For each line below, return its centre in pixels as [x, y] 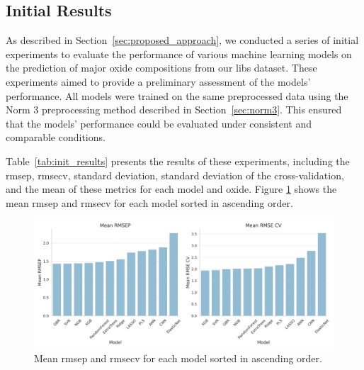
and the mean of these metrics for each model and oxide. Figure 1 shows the [171, 189]
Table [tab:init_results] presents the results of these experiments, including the [178, 161]
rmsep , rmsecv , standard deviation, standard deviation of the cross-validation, [175, 175]
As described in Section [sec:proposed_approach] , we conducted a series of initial [182, 40]
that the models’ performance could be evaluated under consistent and [159, 123]
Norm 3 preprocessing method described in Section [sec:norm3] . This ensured [174, 110]
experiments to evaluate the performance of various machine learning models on [179, 54]
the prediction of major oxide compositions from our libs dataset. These [161, 68]
